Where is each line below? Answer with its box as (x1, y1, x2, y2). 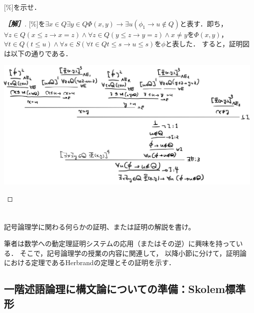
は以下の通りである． (4, 48, 72, 58)
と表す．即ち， (180, 18, 228, 28)
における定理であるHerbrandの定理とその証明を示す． (4, 257, 175, 268)
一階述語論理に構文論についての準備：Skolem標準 (4, 281, 246, 296)
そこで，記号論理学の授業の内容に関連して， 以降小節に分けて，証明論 (20, 248, 247, 258)
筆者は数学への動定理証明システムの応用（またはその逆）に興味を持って (4, 238, 236, 248)
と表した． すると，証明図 (165, 39, 250, 49)
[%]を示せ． (4, 2, 41, 12)
